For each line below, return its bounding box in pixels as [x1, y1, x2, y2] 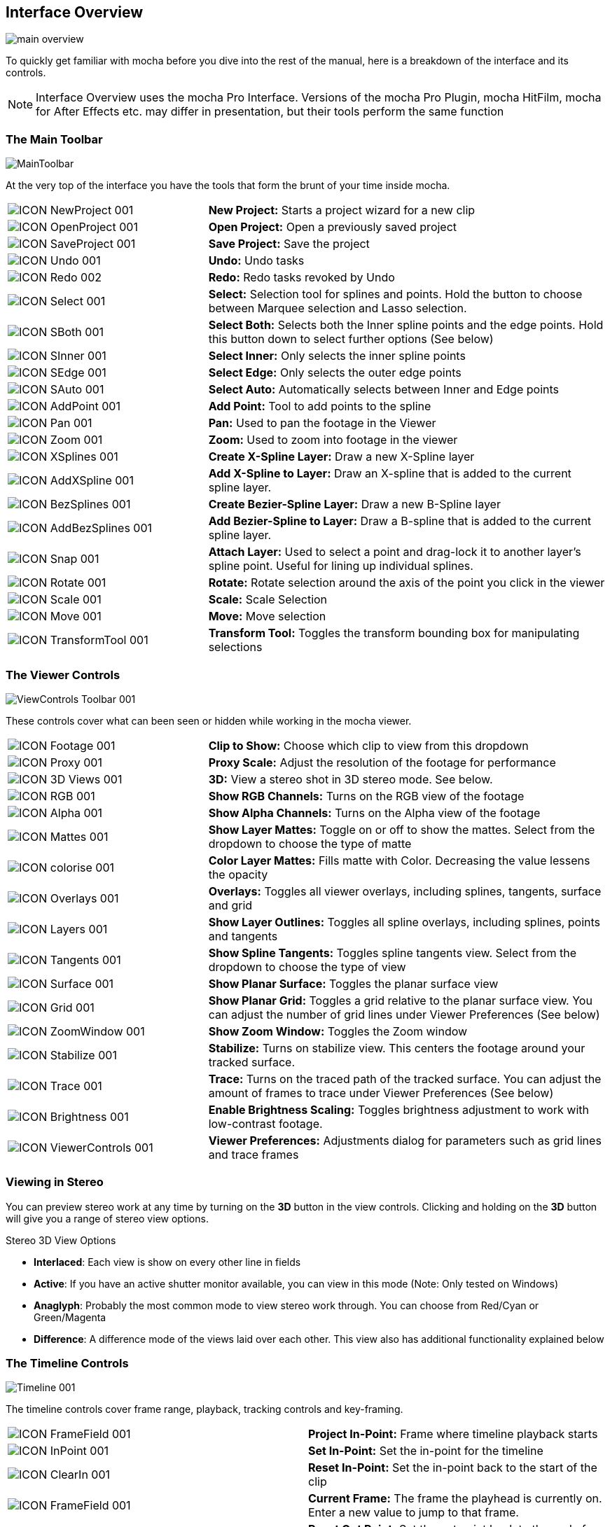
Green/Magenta [34, 1311, 106, 1323]
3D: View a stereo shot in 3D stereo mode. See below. [208, 772, 493, 786]
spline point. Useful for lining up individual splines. [208, 559, 473, 573]
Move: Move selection [208, 609, 326, 624]
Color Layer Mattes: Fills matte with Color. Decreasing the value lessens [208, 853, 590, 867]
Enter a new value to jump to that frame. [308, 1505, 519, 1520]
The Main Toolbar [6, 132, 103, 146]
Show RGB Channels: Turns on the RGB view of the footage [208, 788, 525, 803]
